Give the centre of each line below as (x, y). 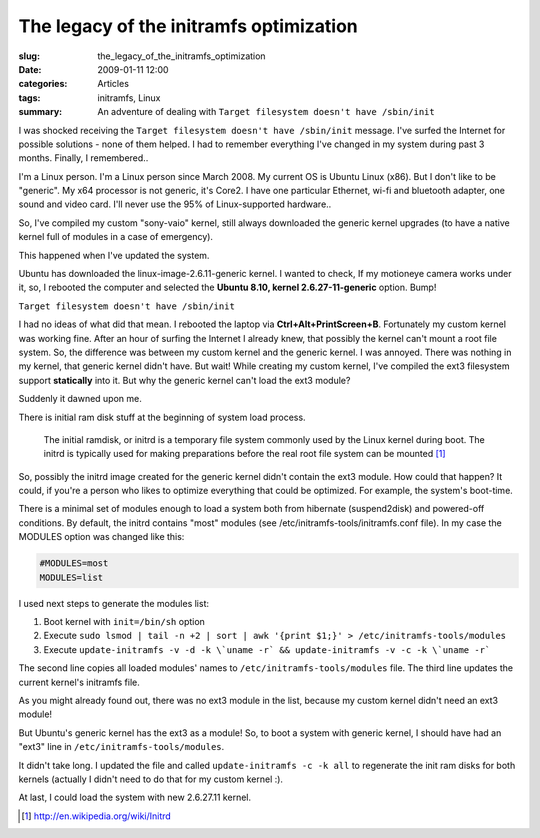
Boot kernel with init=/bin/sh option (124, 622)
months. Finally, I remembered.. (83, 158)
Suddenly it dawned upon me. (80, 399)
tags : (29, 97)
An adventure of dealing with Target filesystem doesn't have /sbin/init (266, 112)
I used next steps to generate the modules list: (114, 603)
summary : (40, 112)
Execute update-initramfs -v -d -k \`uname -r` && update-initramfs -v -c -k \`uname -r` (267, 649)
